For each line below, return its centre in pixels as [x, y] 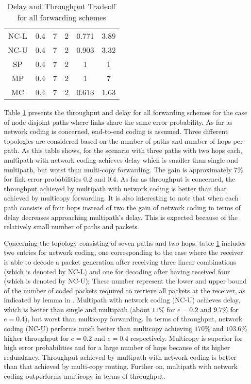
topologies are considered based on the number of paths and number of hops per [124, 141]
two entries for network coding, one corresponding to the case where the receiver [124, 252]
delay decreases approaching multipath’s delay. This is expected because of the [121, 217]
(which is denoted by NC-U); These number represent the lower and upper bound [125, 281]
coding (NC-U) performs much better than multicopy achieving [98, 328]
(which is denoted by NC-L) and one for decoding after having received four [117, 271]
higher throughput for [36, 338]
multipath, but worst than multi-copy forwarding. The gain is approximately [118, 169]
